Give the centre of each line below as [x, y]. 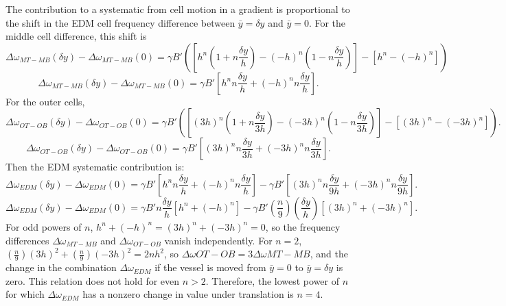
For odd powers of [44, 226]
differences [27, 240]
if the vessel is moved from [210, 267]
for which [25, 294]
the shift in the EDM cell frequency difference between [120, 22]
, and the [329, 254]
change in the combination [61, 267]
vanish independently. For [218, 240]
